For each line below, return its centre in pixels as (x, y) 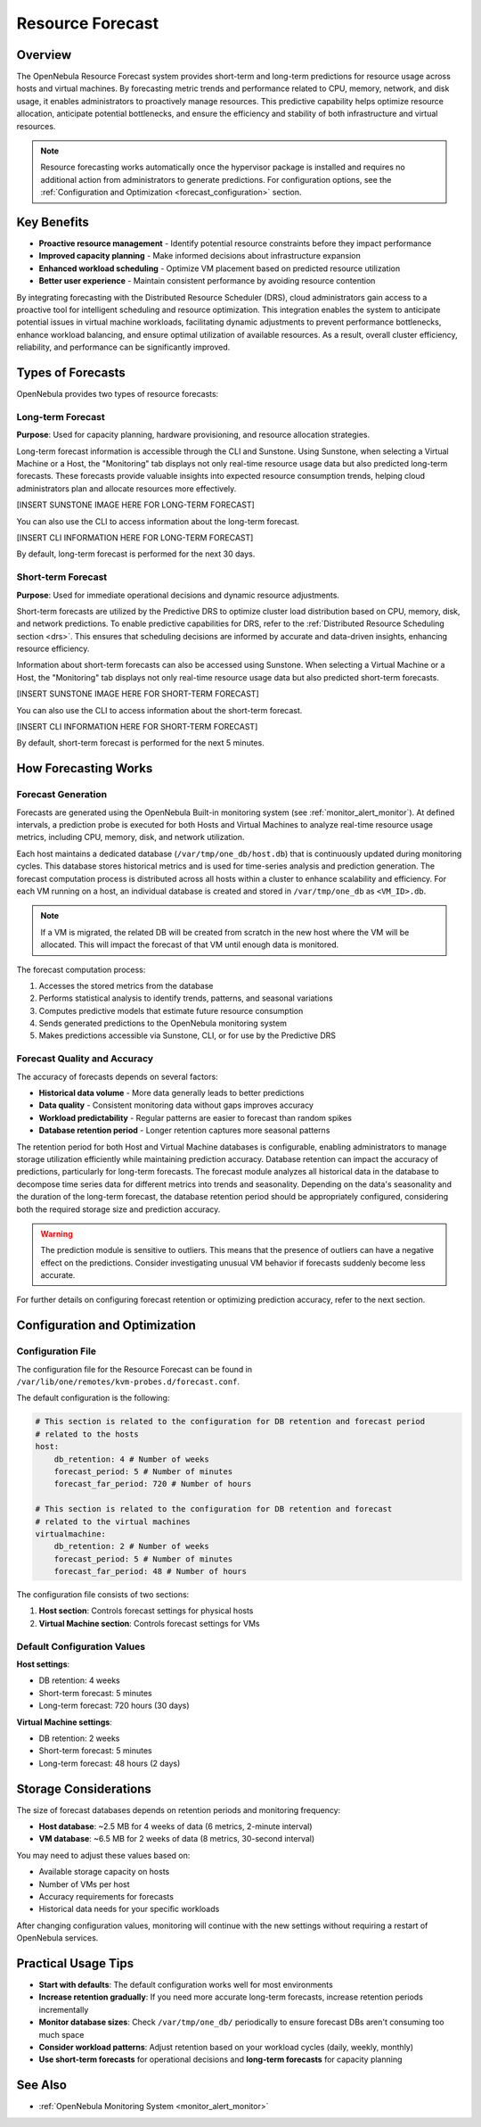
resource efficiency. (53, 649)
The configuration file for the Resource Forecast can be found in (135, 1369)
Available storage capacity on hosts (104, 1872)
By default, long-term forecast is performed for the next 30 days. (136, 554)
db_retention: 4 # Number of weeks (131, 1459)
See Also (41, 2086)
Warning (57, 1233)
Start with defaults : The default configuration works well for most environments (186, 1985)
